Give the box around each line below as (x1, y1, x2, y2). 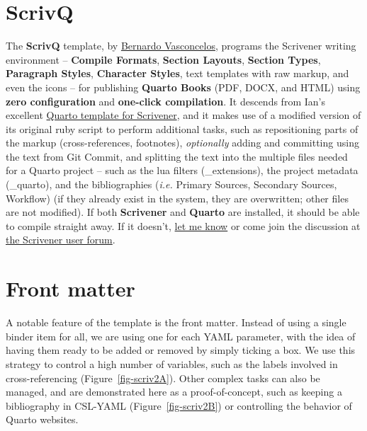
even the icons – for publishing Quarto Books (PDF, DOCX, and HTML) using (6, 79, 361, 94)
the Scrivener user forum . (6, 232, 115, 247)
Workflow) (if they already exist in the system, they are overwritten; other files (6, 190, 349, 205)
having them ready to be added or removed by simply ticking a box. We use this (6, 343, 356, 357)
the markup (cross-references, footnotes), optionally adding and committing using (6, 135, 359, 150)
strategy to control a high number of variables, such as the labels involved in (6, 356, 338, 371)
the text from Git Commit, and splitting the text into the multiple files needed (6, 149, 348, 163)
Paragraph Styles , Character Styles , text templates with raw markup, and (6, 66, 349, 81)
